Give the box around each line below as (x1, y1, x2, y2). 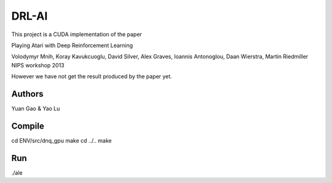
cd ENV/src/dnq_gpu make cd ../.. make (11, 136, 112, 144)
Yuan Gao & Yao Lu (11, 105, 60, 113)
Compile (11, 121, 44, 131)
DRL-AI (11, 9, 48, 23)
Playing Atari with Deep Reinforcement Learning (11, 42, 133, 49)
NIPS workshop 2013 (11, 61, 65, 69)
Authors (11, 89, 44, 99)
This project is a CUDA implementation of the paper (11, 31, 143, 38)
